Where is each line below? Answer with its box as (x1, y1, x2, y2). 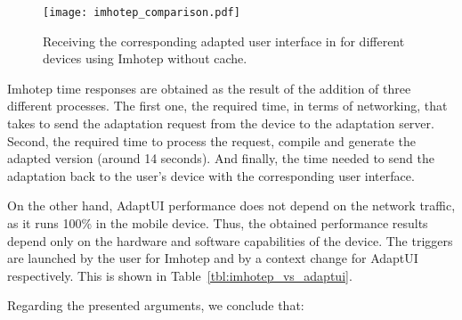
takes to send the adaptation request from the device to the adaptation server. (7, 114, 434, 133)
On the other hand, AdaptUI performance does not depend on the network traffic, (7, 196, 456, 215)
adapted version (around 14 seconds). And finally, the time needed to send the (7, 149, 434, 168)
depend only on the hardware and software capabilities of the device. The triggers (7, 231, 453, 250)
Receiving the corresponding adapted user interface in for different (43, 31, 405, 50)
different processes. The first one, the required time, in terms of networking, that (7, 96, 448, 115)
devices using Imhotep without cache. (43, 49, 247, 68)
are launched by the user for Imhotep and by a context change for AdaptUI (7, 249, 418, 267)
